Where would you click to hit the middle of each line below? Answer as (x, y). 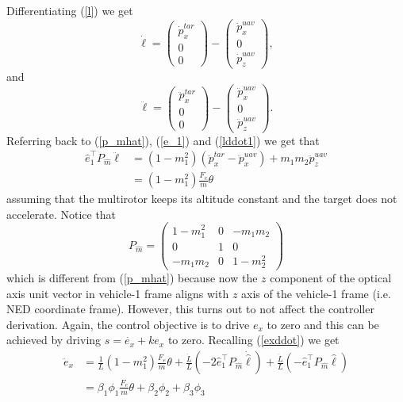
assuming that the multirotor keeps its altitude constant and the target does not (202, 199)
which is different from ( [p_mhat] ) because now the (132, 278)
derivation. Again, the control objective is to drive (128, 324)
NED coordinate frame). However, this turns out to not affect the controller (190, 309)
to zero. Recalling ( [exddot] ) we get (253, 340)
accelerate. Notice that (61, 214)
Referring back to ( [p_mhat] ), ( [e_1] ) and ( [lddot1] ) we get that (163, 140)
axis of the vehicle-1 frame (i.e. (316, 293)
